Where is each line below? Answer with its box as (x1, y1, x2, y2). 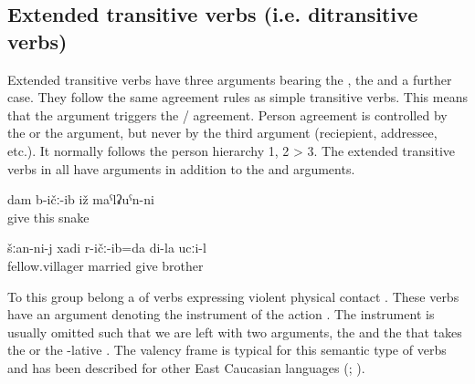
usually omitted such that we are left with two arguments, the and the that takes (7, 322, 462, 341)
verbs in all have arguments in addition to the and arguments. (7, 159, 355, 178)
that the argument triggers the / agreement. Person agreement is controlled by (7, 105, 448, 124)
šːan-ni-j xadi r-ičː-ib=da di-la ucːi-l (7, 238, 206, 257)
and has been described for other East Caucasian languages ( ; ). (7, 358, 365, 377)
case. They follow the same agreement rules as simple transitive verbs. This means (7, 88, 468, 107)
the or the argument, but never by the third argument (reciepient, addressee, (7, 123, 438, 142)
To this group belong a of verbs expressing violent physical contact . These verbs (7, 286, 459, 306)
